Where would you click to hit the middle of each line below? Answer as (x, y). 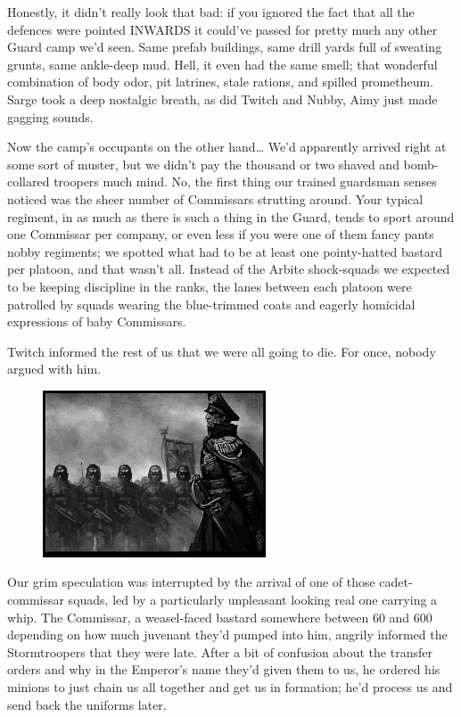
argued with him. (54, 369)
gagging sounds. (50, 116)
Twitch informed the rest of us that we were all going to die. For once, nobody (222, 351)
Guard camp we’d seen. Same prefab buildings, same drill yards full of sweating (225, 47)
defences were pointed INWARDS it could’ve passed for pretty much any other (222, 29)
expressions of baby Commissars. (97, 321)
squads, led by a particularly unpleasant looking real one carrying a (253, 600)
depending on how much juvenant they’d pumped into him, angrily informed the (227, 635)
